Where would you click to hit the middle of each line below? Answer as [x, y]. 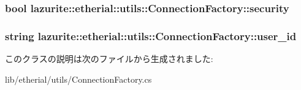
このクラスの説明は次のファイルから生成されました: [109, 59]
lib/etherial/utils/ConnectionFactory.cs [78, 79]
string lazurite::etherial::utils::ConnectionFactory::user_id [151, 36]
